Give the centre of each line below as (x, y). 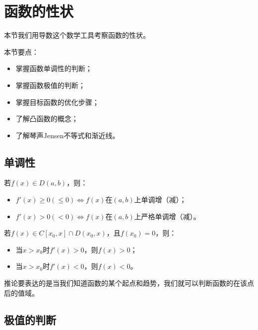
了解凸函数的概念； (47, 119)
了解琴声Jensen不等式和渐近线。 (67, 135)
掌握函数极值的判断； (50, 85)
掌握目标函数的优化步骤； (57, 102)
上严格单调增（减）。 (167, 216)
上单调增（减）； (160, 200)
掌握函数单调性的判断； (54, 68)
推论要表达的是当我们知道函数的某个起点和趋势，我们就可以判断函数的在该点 (129, 283)
